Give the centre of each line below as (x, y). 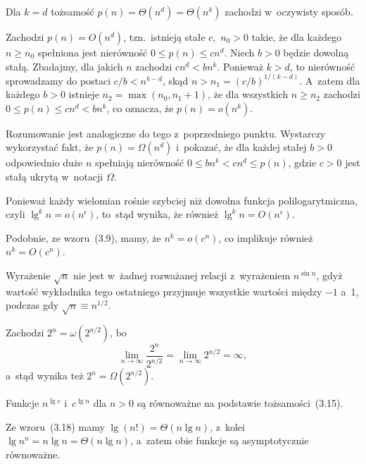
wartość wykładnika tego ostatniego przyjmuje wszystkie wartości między (164, 291)
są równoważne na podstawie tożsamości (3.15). (240, 403)
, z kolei (227, 426)
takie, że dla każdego (297, 37)
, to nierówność (322, 66)
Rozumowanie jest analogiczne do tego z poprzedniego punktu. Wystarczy (166, 133)
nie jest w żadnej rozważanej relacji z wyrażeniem (182, 275)
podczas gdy (32, 305)
